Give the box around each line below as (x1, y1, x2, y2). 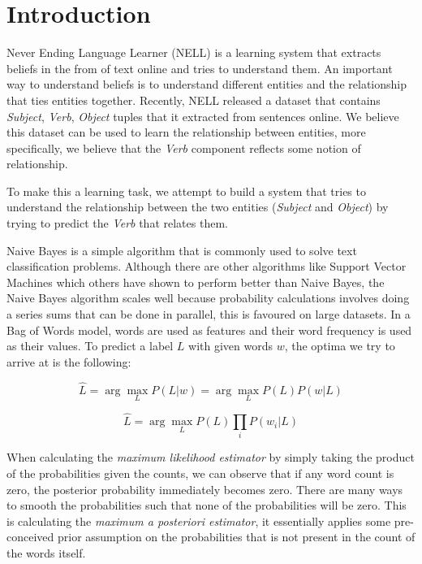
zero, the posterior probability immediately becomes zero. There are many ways (6, 480, 403, 497)
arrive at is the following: (6, 353, 131, 370)
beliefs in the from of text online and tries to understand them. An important (6, 59, 393, 76)
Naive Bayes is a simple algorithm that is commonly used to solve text (6, 241, 357, 258)
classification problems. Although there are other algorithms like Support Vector (6, 258, 407, 275)
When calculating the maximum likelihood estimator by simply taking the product (6, 449, 415, 466)
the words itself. (6, 544, 86, 561)
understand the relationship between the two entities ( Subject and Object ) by (6, 198, 389, 215)
